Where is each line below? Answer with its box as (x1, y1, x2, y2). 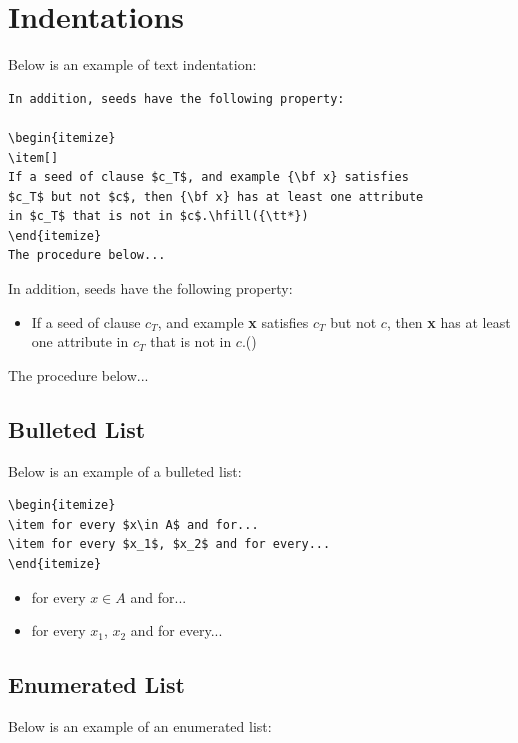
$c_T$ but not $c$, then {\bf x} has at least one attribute (8, 189, 424, 204)
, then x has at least (386, 311, 511, 332)
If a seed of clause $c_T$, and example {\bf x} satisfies (8, 170, 409, 185)
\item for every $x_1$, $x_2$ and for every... (8, 537, 331, 552)
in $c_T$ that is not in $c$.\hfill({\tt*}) (8, 209, 309, 224)
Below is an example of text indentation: (8, 54, 257, 75)
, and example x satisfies (157, 311, 309, 332)
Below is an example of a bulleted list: (8, 460, 242, 481)
